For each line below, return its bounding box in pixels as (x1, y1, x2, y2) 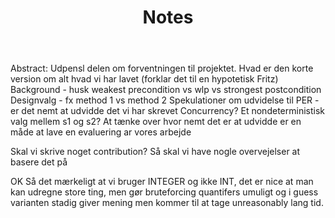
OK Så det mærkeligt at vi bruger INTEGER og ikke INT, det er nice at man (10, 176, 314, 188)
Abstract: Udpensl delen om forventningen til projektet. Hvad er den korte (10, 62, 314, 75)
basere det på (10, 156, 68, 168)
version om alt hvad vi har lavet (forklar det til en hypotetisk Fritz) (10, 73, 279, 85)
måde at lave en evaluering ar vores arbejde (10, 126, 192, 138)
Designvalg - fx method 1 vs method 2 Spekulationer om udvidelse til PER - (10, 94, 320, 106)
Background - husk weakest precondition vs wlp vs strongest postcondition (10, 84, 322, 96)
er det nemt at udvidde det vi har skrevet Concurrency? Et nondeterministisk (10, 105, 325, 117)
